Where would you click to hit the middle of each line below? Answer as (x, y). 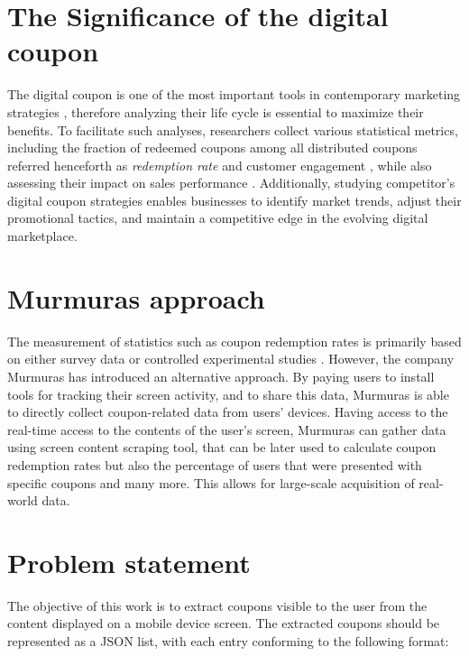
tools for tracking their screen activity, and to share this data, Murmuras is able (228, 394)
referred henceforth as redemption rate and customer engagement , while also (220, 165)
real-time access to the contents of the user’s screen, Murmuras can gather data (227, 429)
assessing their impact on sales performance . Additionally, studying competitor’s (231, 183)
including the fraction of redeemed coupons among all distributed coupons (212, 148)
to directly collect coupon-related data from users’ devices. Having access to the (228, 412)
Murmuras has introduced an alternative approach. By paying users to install (221, 376)
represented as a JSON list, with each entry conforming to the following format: (228, 641)
